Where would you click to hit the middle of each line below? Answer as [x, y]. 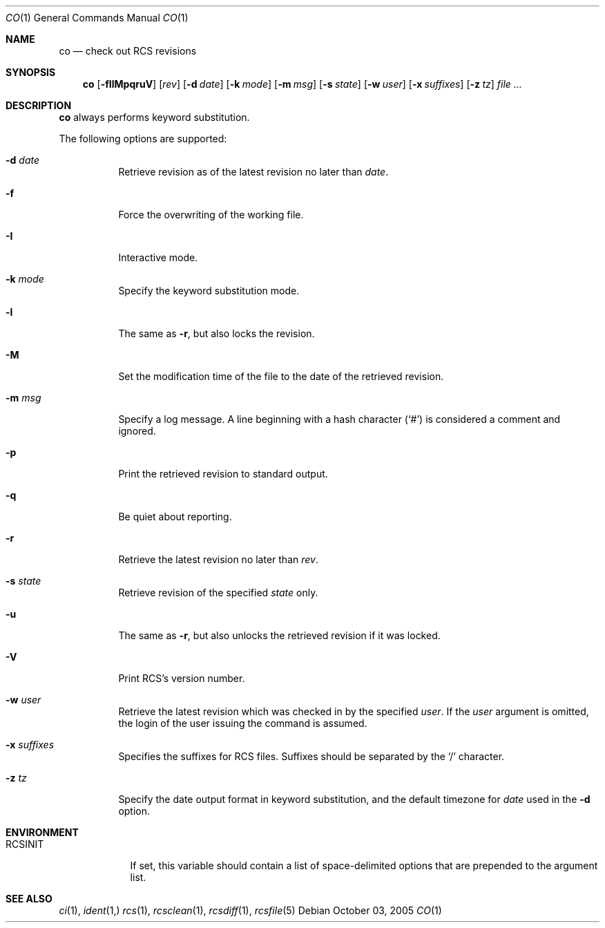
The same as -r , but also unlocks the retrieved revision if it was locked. [279, 635]
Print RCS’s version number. [182, 678]
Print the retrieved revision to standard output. [223, 474]
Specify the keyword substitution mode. [209, 291]
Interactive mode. [158, 257]
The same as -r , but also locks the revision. [217, 333]
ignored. [137, 431]
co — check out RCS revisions [128, 51]
